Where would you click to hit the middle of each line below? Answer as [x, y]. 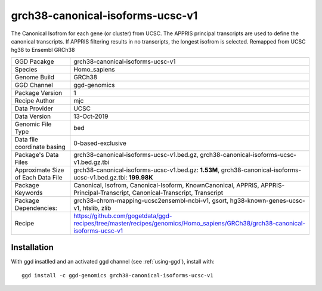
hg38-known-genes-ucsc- [267, 200]
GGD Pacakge [34, 61]
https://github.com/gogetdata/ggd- [123, 216]
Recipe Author [35, 100]
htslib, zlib [97, 208]
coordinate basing [40, 147]
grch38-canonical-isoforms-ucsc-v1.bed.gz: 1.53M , [147, 170]
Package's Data [37, 154]
